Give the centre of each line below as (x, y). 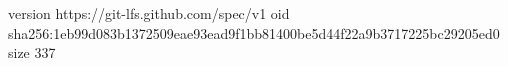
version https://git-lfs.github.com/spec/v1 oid (149, 13)
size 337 (32, 52)
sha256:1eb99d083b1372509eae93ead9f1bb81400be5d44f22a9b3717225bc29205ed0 (254, 32)
